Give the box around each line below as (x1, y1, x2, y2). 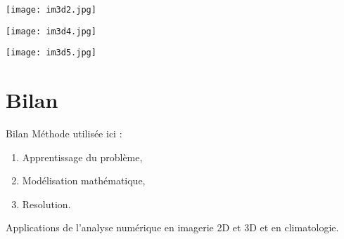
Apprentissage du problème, (22, 149, 143, 164)
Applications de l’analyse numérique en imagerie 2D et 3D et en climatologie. (6, 220, 339, 235)
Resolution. (22, 196, 71, 211)
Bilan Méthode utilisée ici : (6, 126, 122, 141)
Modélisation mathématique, (22, 173, 146, 188)
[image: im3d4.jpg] (6, 26, 96, 36)
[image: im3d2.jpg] (6, 5, 96, 15)
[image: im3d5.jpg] (6, 48, 96, 58)
